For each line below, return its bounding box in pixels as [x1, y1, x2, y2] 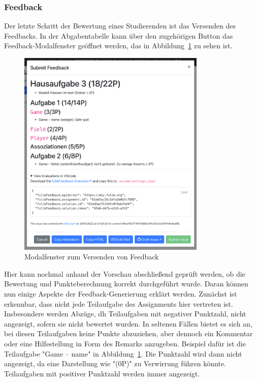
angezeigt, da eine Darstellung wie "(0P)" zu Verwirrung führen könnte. [4, 358, 226, 369]
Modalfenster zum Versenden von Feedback [24, 251, 159, 262]
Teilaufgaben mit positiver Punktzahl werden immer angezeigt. [4, 368, 200, 378]
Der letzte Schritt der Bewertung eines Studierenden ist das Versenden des [4, 20, 236, 31]
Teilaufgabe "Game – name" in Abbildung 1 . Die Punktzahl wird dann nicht [4, 348, 242, 359]
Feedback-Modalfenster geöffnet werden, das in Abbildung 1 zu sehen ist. [4, 40, 233, 51]
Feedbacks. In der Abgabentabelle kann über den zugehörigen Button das [4, 30, 233, 41]
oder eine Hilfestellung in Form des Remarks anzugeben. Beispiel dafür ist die [4, 338, 246, 349]
